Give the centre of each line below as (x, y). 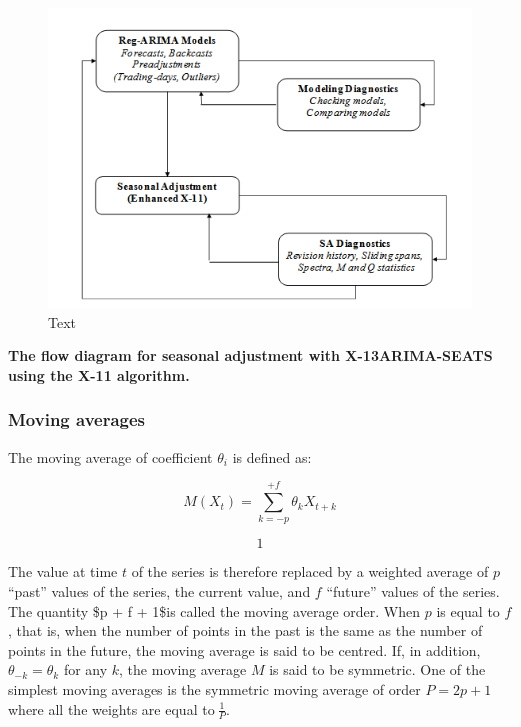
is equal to (468, 610)
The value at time (63, 571)
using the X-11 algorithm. (99, 374)
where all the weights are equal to (111, 708)
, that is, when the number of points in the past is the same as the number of (245, 630)
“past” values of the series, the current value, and (159, 591)
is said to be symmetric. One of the (377, 669)
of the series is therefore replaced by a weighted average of (310, 571)
